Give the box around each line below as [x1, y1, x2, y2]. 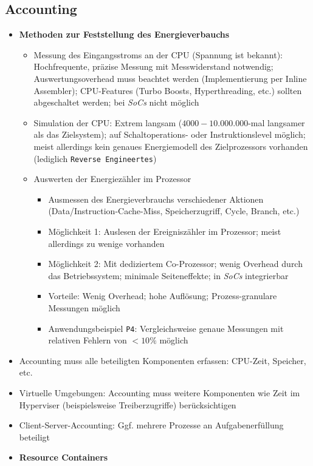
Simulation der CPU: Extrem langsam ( [33, 116, 182, 129]
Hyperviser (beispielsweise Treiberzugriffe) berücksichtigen [19, 398, 236, 411]
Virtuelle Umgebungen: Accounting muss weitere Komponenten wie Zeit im [19, 386, 300, 399]
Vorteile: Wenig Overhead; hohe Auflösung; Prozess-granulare [48, 289, 277, 302]
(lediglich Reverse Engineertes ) [33, 152, 157, 164]
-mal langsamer [248, 116, 305, 129]
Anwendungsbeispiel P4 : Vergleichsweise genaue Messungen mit [48, 322, 284, 334]
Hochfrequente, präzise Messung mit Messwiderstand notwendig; [33, 60, 273, 73]
